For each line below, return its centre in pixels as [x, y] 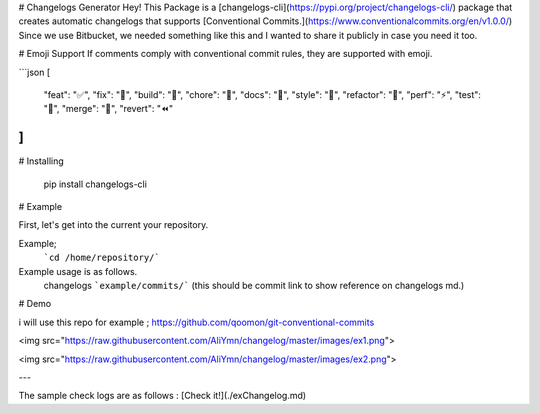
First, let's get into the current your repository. [113, 225]
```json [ [34, 72]
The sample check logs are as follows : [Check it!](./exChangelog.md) [162, 396]
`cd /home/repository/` [101, 258]
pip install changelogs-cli [95, 184]
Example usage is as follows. [78, 271]
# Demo [35, 304]
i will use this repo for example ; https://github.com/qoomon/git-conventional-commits [196, 322]
